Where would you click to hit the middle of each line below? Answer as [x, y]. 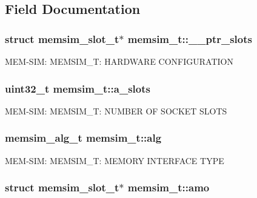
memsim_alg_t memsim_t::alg [83, 138]
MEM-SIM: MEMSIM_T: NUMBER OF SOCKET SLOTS [116, 111]
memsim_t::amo [169, 187]
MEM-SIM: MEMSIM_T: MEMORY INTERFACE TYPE [115, 160]
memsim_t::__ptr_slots [190, 38]
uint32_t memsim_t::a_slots [78, 88]
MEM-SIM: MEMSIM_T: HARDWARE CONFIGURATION [119, 61]
